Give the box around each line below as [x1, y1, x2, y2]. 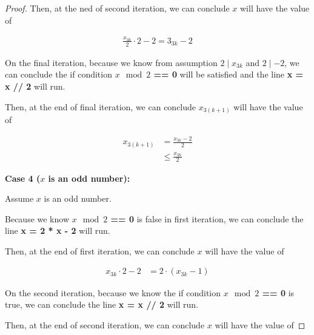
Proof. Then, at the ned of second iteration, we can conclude [5, 2, 230, 14]
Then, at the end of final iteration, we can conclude [5, 100, 196, 113]
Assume [5, 192, 34, 205]
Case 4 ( [5, 171, 41, 184]
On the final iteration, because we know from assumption [5, 56, 218, 68]
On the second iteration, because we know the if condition [5, 286, 221, 299]
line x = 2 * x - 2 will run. [5, 224, 110, 237]
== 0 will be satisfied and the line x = [153, 68, 304, 81]
